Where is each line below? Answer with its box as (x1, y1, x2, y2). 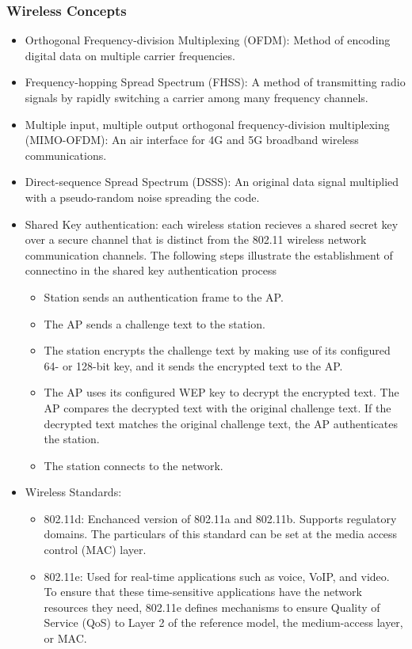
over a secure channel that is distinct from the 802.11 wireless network (25, 231, 367, 248)
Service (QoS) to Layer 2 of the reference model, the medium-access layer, (44, 614, 403, 631)
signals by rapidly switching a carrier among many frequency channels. (25, 89, 368, 105)
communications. (25, 146, 107, 163)
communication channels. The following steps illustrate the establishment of (25, 246, 393, 263)
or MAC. (44, 630, 87, 647)
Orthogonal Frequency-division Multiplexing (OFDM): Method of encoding (25, 32, 391, 48)
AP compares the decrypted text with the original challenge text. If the (44, 399, 391, 416)
